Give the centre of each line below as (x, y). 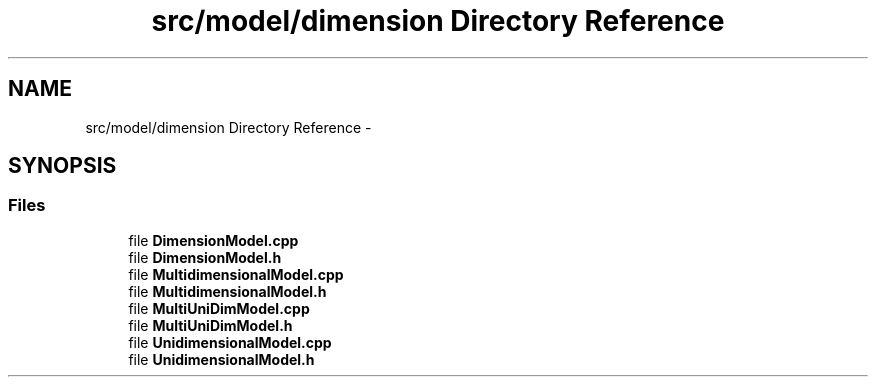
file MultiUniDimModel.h (210, 325)
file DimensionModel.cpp (213, 240)
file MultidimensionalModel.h (227, 291)
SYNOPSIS (62, 166)
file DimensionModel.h (205, 257)
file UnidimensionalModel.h (221, 359)
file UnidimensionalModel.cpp (230, 342)
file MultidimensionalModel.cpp (236, 274)
